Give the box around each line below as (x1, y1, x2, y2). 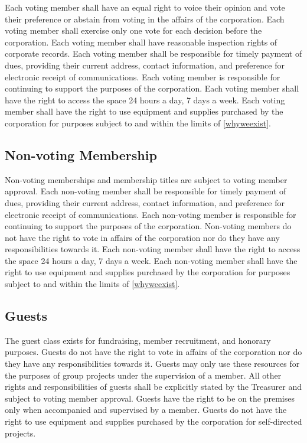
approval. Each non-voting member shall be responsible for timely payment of (5, 185, 286, 197)
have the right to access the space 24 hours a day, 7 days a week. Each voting (5, 93, 285, 106)
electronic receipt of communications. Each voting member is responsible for (5, 70, 280, 83)
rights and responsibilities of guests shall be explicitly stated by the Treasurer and (5, 380, 302, 393)
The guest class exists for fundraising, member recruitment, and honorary (5, 334, 271, 346)
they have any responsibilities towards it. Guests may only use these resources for (5, 357, 300, 370)
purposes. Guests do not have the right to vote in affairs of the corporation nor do (5, 346, 302, 358)
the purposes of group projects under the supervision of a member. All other (5, 369, 282, 381)
